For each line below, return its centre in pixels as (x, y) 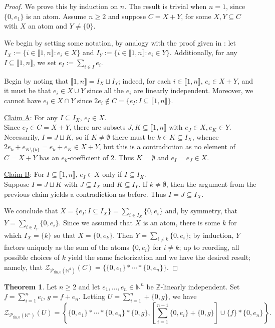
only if (112, 174)
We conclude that (31, 211)
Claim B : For (24, 174)
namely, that (24, 267)
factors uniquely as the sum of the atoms (67, 247)
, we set (45, 62)
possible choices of (32, 257)
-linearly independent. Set (200, 286)
